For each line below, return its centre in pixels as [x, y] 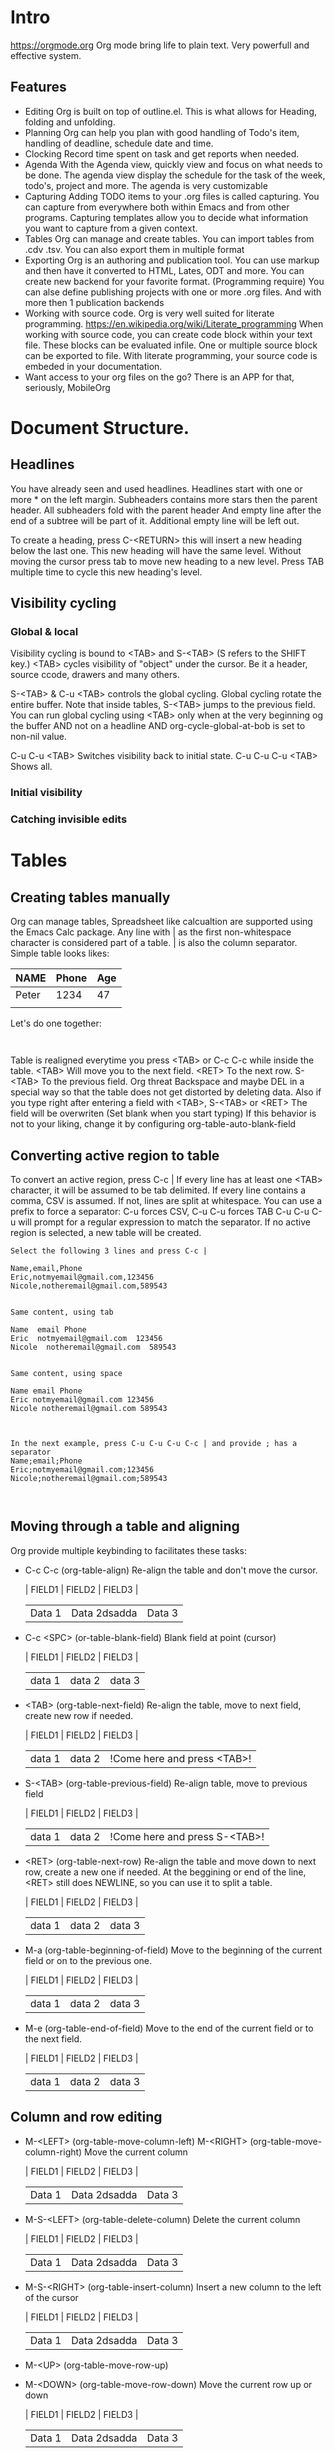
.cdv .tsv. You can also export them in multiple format [134, 249]
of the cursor [51, 2297]
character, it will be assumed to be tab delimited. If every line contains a [158, 1190]
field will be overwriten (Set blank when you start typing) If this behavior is [163, 1113]
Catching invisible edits [69, 819]
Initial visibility [46, 793]
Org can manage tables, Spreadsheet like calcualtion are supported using [161, 922]
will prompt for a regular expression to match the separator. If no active [164, 1222]
